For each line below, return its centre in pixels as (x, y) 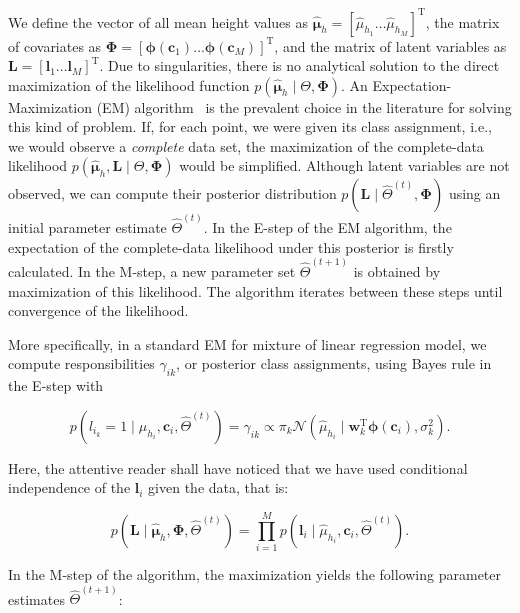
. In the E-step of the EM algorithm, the (327, 227)
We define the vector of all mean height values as (158, 21)
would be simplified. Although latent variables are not (344, 165)
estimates (36, 598)
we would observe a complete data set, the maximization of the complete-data (246, 145)
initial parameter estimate (87, 227)
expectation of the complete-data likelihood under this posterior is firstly (231, 246)
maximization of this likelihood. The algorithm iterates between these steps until (255, 290)
